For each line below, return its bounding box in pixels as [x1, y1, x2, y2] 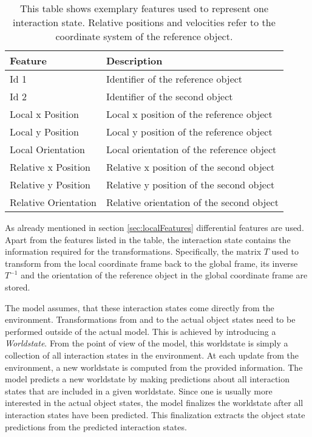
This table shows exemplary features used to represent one [19, 1, 268, 15]
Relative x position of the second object [106, 160, 275, 174]
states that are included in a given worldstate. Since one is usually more [5, 384, 273, 397]
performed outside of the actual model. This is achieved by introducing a [5, 325, 276, 337]
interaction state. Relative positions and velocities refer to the [13, 15, 276, 29]
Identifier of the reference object [106, 72, 243, 86]
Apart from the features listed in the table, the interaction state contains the [5, 233, 291, 246]
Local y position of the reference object [106, 125, 273, 139]
